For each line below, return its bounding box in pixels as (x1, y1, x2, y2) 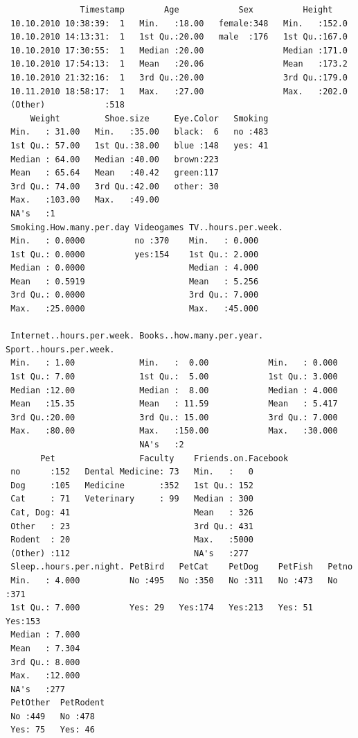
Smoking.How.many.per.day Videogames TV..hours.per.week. (10, 222, 283, 232)
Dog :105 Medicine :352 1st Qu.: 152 (10, 480, 253, 490)
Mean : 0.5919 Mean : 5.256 (10, 276, 259, 286)
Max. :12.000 (10, 671, 80, 681)
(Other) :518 (10, 100, 125, 110)
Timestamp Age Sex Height (80, 5, 333, 15)
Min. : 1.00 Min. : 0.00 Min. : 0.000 (10, 358, 338, 368)
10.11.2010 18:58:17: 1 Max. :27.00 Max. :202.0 (10, 86, 348, 96)
